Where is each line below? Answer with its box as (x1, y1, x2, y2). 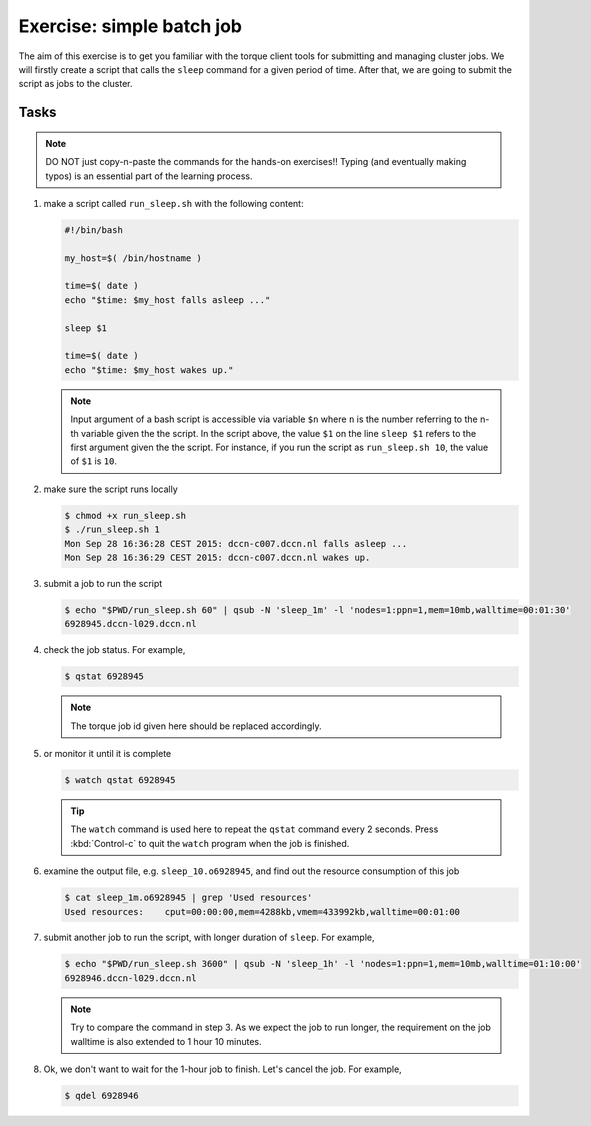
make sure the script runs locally (43, 483, 179, 495)
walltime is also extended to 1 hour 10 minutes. (70, 1035, 262, 1047)
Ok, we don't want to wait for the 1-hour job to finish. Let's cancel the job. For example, (43, 1063, 402, 1075)
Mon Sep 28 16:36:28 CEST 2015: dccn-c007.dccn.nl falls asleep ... (64, 538, 408, 549)
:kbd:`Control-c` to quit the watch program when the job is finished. (70, 837, 350, 849)
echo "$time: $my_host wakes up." (64, 364, 234, 375)
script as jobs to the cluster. (18, 78, 133, 90)
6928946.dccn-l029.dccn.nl (64, 972, 197, 984)
